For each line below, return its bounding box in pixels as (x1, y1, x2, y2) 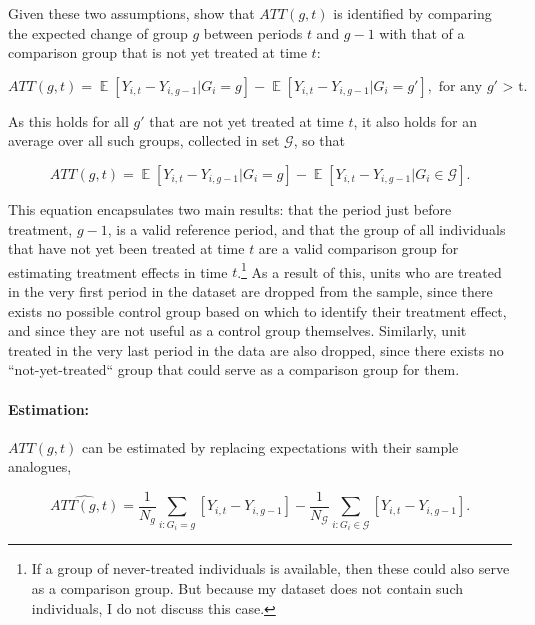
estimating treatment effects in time (8, 261, 228, 282)
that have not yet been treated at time (8, 238, 245, 259)
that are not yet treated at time (149, 110, 344, 131)
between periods (203, 22, 303, 43)
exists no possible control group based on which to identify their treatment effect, (8, 300, 507, 321)
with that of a (379, 22, 465, 43)
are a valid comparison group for (258, 238, 459, 259)
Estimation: (8, 398, 90, 419)
